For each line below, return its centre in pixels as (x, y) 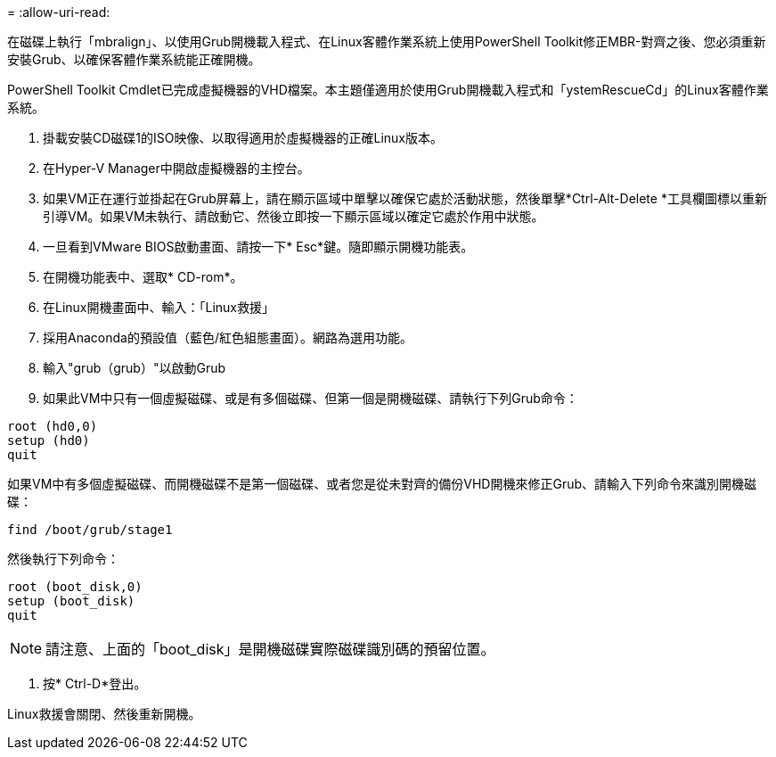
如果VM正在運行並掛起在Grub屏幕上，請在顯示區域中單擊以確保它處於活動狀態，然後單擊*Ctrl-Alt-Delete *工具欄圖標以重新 (405, 198)
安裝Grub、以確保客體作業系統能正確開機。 (134, 59)
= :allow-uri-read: (59, 12)
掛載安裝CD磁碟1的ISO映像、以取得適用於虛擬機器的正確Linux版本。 (243, 138)
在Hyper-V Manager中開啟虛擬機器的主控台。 (176, 168)
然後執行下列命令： (63, 559)
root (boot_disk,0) (75, 587)
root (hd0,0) (53, 426)
